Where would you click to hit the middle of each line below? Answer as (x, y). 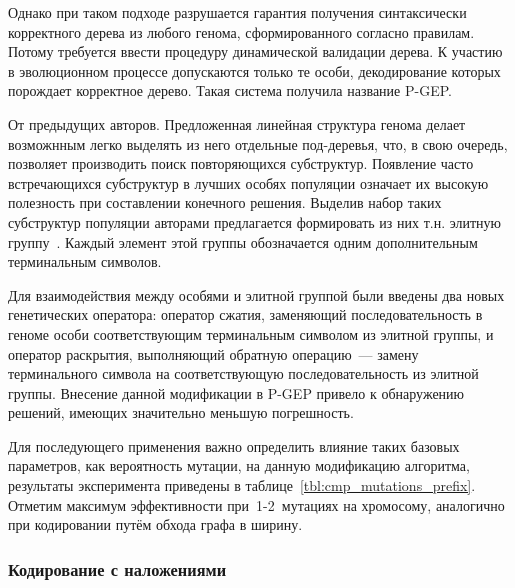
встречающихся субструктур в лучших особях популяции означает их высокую (248, 182)
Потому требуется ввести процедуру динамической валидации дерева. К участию (255, 51)
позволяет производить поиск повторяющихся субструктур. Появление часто (241, 163)
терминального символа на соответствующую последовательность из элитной (243, 373)
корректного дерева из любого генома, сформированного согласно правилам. (241, 31)
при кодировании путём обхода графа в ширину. (155, 524)
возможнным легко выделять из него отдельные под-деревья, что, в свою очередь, (258, 143)
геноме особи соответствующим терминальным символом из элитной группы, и (251, 333)
